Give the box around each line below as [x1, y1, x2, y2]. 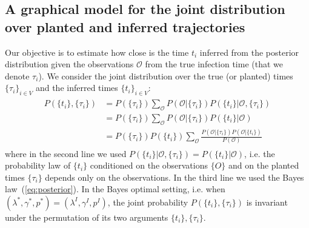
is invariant [246, 195, 288, 208]
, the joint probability [107, 195, 188, 208]
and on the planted [228, 159, 299, 172]
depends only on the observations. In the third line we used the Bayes [45, 170, 304, 183]
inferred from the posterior [199, 45, 299, 58]
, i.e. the [244, 147, 275, 159]
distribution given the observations [5, 58, 134, 70]
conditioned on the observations [90, 159, 208, 172]
